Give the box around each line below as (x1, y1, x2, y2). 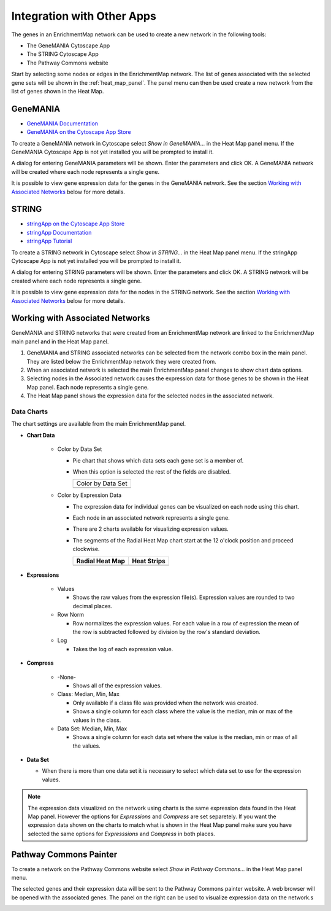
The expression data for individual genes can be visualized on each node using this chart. (72, 502, 300, 510)
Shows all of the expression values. (72, 682, 162, 689)
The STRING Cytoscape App (26, 50, 99, 58)
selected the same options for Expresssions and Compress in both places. (28, 830, 216, 837)
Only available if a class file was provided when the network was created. (72, 699, 259, 706)
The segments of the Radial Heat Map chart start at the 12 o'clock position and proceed (72, 536, 294, 544)
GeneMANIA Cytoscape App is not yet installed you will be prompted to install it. (11, 148, 214, 155)
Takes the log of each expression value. (72, 645, 173, 652)
